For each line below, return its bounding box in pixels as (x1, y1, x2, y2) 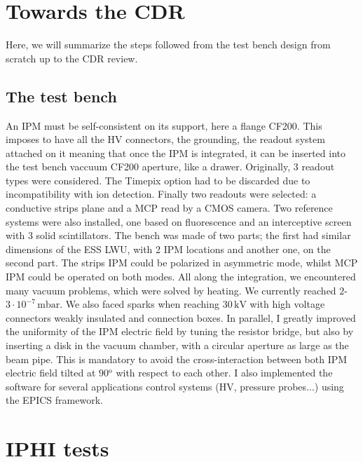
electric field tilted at (6, 365, 96, 380)
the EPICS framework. (6, 393, 103, 407)
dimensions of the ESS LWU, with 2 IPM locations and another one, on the (6, 241, 331, 256)
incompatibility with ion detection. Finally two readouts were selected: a (6, 186, 317, 201)
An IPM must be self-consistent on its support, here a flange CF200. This (6, 118, 322, 133)
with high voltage (249, 297, 325, 311)
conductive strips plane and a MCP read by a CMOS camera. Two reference (6, 201, 333, 215)
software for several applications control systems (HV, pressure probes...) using (6, 379, 344, 393)
